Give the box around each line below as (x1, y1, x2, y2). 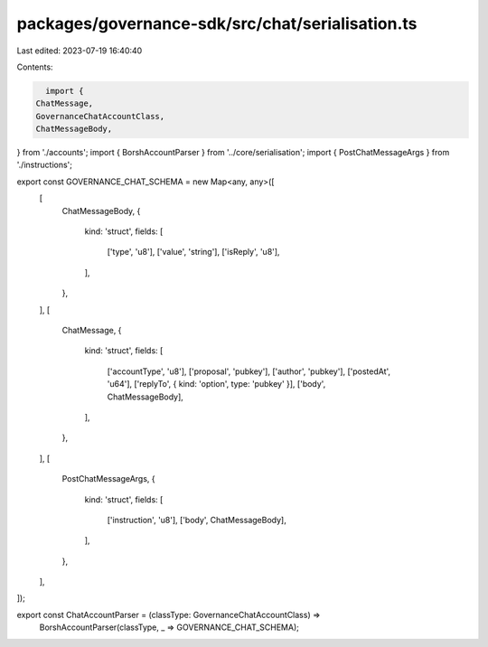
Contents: (16, 61, 53, 72)
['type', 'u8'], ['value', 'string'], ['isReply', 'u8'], (107, 247, 280, 258)
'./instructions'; (16, 159, 72, 171)
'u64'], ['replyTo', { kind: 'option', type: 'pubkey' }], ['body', (107, 379, 326, 389)
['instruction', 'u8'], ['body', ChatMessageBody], (107, 514, 286, 525)
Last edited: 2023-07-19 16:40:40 (16, 45, 143, 56)
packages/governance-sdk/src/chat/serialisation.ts (16, 14, 418, 33)
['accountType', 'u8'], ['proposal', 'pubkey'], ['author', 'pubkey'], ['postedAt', (107, 366, 391, 377)
